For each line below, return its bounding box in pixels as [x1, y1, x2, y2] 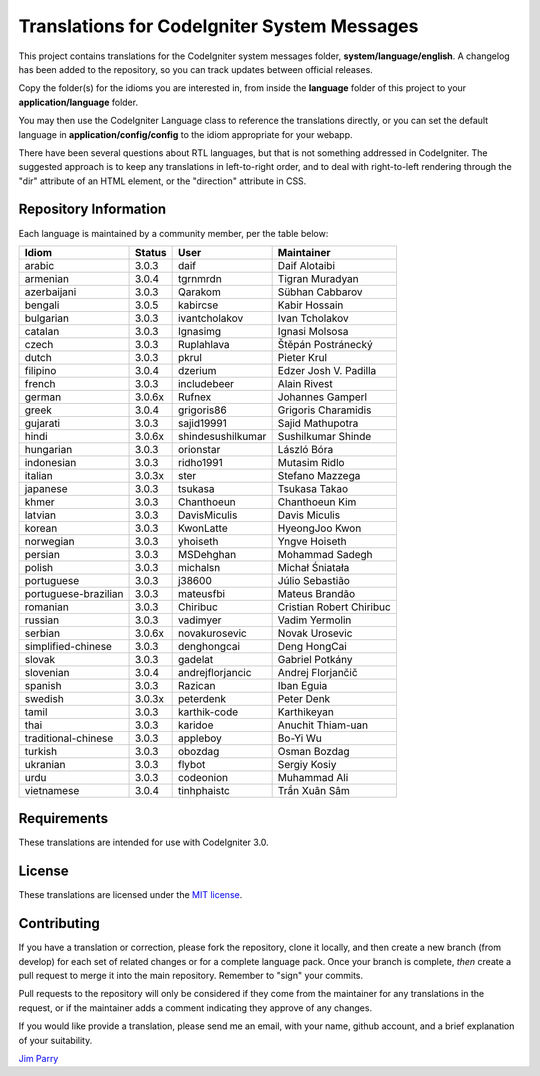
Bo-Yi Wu [277, 731, 322, 745]
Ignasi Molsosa [277, 324, 349, 338]
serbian [24, 626, 60, 640]
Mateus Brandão [277, 586, 356, 600]
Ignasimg [177, 324, 222, 338]
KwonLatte [177, 521, 229, 535]
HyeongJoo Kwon [277, 521, 362, 535]
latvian [24, 508, 57, 522]
